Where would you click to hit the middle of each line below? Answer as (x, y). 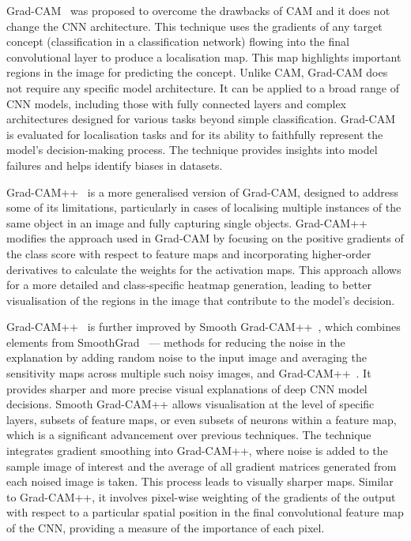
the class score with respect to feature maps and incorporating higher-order (189, 253)
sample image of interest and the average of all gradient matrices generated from (202, 466)
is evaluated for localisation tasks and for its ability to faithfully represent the (195, 134)
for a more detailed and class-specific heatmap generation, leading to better (189, 285)
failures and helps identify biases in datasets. (115, 165)
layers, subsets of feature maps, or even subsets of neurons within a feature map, (202, 419)
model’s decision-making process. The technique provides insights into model (192, 150)
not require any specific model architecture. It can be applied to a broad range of (203, 87)
